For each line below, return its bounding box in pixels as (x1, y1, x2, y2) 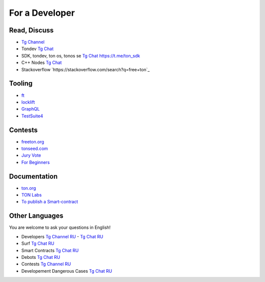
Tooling (9, 79, 33, 88)
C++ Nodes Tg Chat (21, 59, 62, 66)
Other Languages (9, 212, 64, 220)
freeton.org (21, 139, 44, 144)
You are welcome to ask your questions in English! (9, 225, 111, 230)
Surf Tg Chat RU (21, 241, 54, 247)
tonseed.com (21, 145, 49, 151)
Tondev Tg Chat (21, 46, 54, 52)
